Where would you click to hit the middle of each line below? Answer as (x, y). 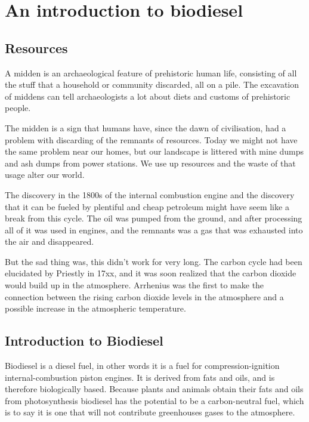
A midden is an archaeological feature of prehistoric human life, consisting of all (151, 73)
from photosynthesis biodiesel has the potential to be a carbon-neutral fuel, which (154, 400)
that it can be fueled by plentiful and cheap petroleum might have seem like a (147, 206)
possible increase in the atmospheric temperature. (95, 308)
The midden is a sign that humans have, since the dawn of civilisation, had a (146, 127)
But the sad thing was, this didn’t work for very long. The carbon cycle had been (154, 261)
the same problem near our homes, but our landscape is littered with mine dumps (154, 151)
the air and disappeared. (50, 241)
